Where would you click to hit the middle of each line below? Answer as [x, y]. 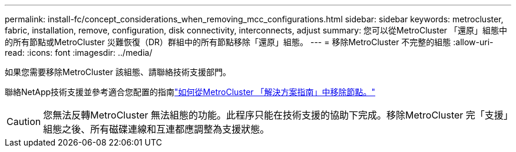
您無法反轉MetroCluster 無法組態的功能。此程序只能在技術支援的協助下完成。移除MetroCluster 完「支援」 [276, 115]
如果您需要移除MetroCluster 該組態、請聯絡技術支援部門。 [118, 72]
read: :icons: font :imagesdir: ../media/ [79, 53]
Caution [24, 121]
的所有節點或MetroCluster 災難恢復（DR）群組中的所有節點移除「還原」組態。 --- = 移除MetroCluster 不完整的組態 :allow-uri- [249, 42]
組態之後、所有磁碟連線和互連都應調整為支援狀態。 [156, 129]
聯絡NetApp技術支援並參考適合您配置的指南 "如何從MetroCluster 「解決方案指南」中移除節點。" [190, 92]
